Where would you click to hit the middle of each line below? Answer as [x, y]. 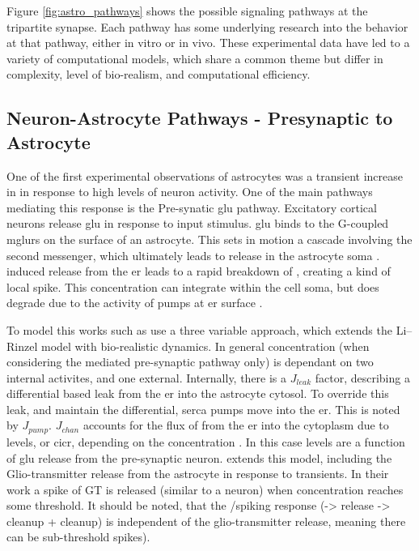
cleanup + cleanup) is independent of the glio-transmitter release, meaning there [206, 521]
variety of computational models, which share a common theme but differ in [195, 58]
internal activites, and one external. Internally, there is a [147, 377]
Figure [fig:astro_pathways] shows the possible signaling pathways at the [187, 11]
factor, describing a [362, 377]
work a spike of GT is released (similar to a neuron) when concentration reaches [205, 489]
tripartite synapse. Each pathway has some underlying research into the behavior [207, 26]
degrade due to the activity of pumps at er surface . [135, 303]
